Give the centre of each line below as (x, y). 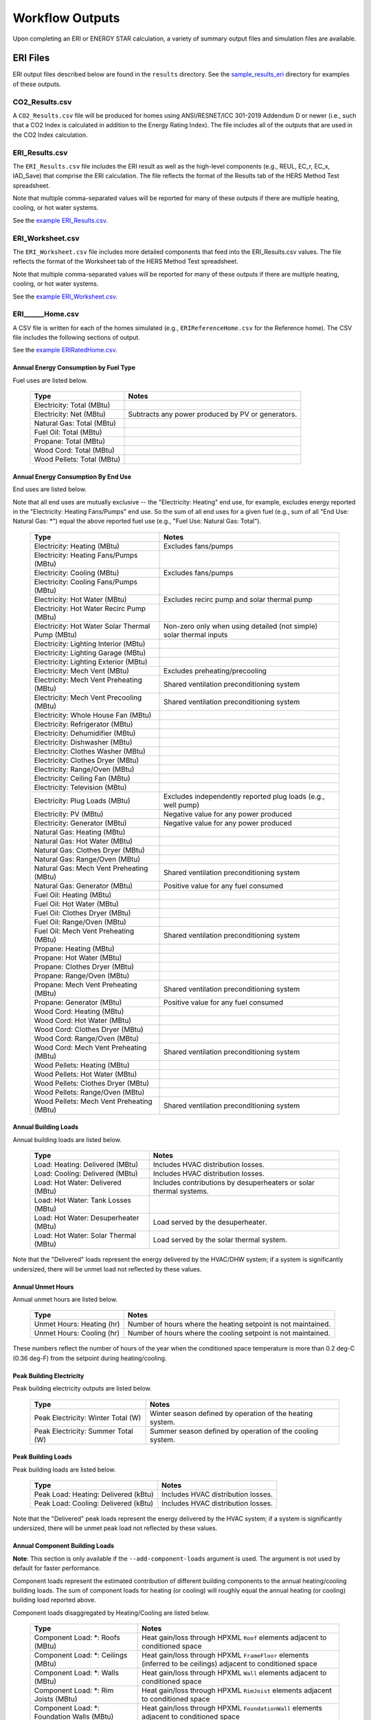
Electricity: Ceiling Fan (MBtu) (82, 778)
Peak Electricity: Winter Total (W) (88, 1417)
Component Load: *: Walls (77, 1673)
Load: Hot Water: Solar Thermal (85, 1236)
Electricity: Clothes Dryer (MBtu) (87, 760)
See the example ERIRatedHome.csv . (65, 350)
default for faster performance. (57, 1568)
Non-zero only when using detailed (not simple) (240, 626)
